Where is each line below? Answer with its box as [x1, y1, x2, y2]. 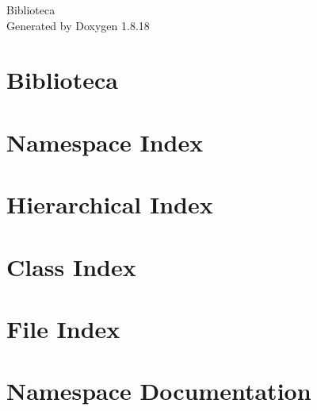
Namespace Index [6, 125, 204, 158]
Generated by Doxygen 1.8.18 [6, 17, 150, 33]
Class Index [6, 250, 136, 282]
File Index [6, 312, 120, 344]
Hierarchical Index [6, 188, 213, 221]
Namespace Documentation [6, 375, 311, 407]
